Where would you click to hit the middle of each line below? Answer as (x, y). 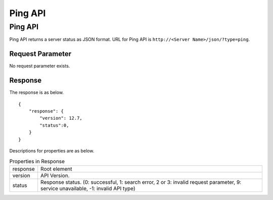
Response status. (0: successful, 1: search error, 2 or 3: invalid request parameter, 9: (141, 182)
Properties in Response (37, 161)
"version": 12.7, (61, 118)
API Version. (55, 175)
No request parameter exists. (40, 66)
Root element (56, 169)
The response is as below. (37, 92)
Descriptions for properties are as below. (52, 151)
